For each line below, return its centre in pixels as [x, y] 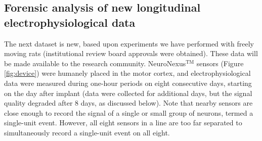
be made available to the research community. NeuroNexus [95, 63]
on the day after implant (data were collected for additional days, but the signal [128, 93]
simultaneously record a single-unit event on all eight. [87, 132]
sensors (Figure [220, 63]
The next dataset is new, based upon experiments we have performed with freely [129, 43]
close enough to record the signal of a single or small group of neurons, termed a [129, 112]
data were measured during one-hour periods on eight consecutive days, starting [128, 83]
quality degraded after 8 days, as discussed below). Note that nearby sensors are [128, 103]
